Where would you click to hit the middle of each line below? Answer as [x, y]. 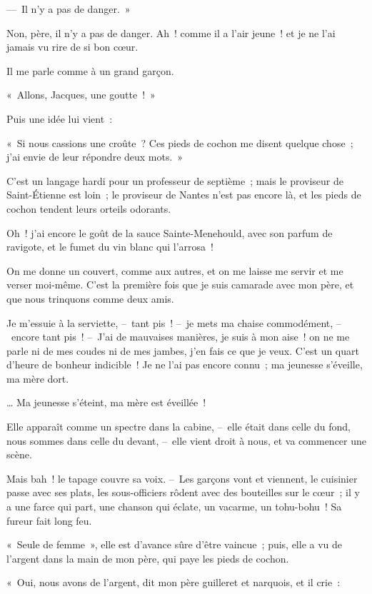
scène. [19, 454]
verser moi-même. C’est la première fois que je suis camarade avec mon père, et [180, 285]
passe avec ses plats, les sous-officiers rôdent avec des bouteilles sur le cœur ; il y [183, 492]
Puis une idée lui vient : [60, 118]
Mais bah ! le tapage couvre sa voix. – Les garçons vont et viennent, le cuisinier [182, 478]
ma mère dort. [38, 378]
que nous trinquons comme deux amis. [90, 298]
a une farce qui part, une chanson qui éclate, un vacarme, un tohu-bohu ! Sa [174, 507]
